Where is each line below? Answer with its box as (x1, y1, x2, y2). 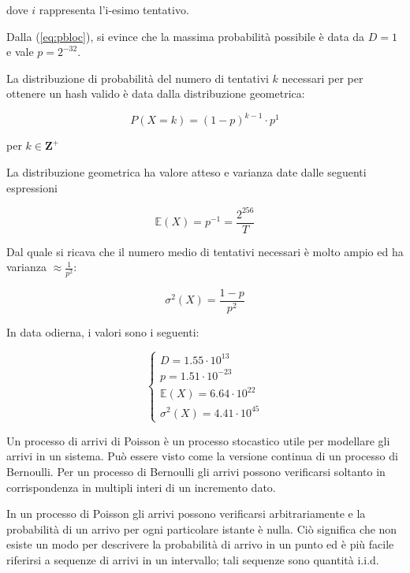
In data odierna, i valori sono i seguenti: (6, 323, 199, 340)
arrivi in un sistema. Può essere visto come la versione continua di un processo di (6, 448, 398, 464)
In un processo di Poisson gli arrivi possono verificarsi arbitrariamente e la (6, 505, 366, 522)
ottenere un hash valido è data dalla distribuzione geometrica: (6, 85, 305, 102)
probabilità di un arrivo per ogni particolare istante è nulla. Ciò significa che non (6, 520, 397, 537)
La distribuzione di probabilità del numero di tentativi (6, 69, 269, 86)
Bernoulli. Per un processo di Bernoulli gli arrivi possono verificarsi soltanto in (6, 463, 386, 479)
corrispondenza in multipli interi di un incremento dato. (6, 478, 276, 495)
